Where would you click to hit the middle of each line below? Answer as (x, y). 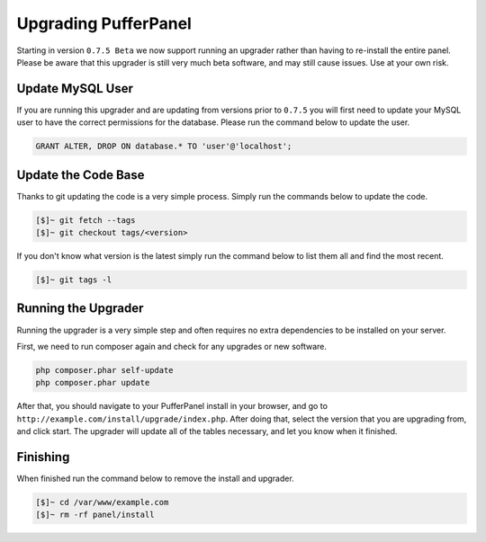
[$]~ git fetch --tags (85, 220)
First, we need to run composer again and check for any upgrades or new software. (172, 346)
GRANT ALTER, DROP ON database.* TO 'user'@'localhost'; (164, 147)
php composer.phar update (93, 383)
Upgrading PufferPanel (104, 23)
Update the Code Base (81, 175)
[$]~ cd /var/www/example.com (102, 502)
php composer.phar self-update (105, 370)
